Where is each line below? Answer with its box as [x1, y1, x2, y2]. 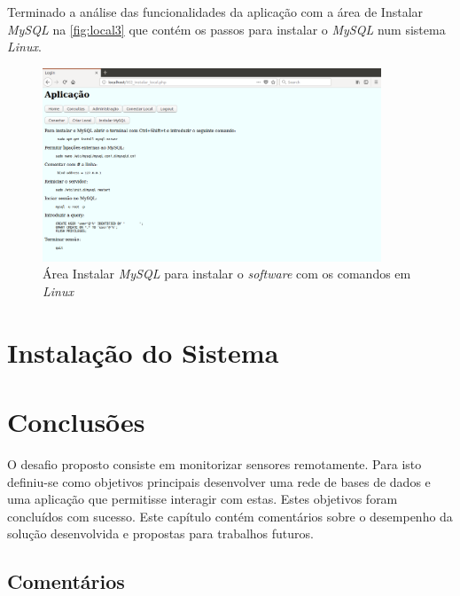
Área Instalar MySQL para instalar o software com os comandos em [43, 264, 411, 283]
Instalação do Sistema [7, 333, 279, 370]
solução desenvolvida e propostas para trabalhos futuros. [7, 524, 314, 543]
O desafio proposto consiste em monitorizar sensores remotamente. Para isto [7, 455, 422, 474]
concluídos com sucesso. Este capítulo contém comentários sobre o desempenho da [7, 506, 453, 525]
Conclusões [7, 404, 145, 440]
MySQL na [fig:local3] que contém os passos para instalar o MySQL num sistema [7, 20, 446, 38]
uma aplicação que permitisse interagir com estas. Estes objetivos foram [7, 490, 398, 508]
